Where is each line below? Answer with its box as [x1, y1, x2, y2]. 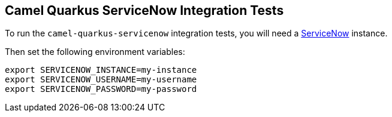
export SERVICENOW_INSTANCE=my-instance [5, 65, 197, 75]
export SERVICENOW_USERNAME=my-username [5, 75, 197, 85]
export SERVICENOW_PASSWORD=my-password [5, 84, 197, 94]
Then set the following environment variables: [5, 47, 185, 57]
